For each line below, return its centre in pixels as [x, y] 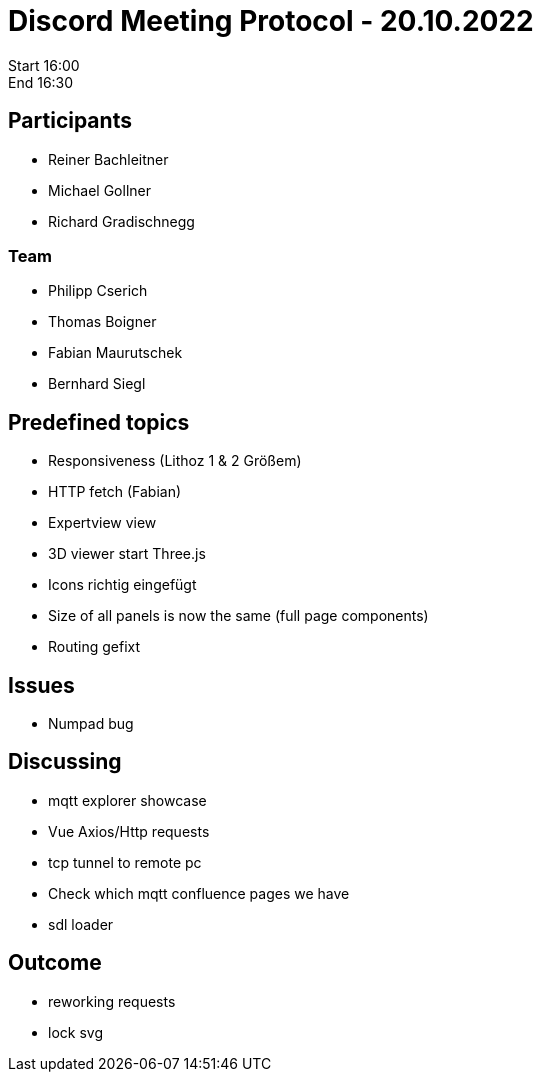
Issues [41, 685]
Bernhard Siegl [97, 384]
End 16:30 [41, 82]
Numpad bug [91, 724]
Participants [70, 121]
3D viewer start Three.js [127, 554]
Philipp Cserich [98, 291]
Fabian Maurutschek [115, 353]
